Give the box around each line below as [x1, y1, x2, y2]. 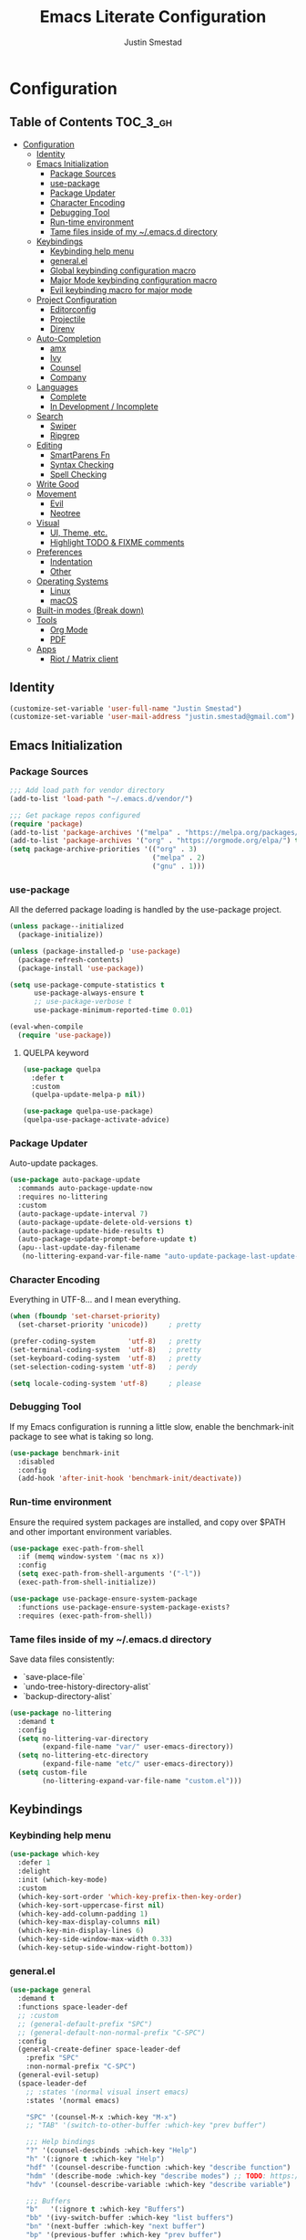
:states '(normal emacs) [25, 2096, 120, 2105]
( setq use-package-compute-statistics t [9, 980, 166, 989]
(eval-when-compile [9, 1022, 84, 1031]
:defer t [31, 1073, 65, 1083]
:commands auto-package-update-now [17, 1184, 153, 1193]
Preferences [36, 546, 83, 557]
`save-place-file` [22, 1671, 86, 1682]
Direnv [49, 322, 76, 334]
